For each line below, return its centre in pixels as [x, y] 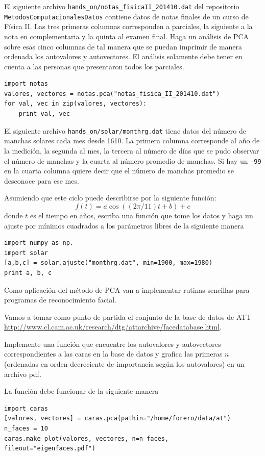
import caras [26, 408]
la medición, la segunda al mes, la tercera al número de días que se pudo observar [132, 150]
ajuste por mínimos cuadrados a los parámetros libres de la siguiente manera [124, 225]
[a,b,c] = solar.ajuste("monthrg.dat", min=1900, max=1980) [109, 263]
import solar [26, 253]
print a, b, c [28, 273]
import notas [26, 84]
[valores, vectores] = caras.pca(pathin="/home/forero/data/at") [117, 419]
